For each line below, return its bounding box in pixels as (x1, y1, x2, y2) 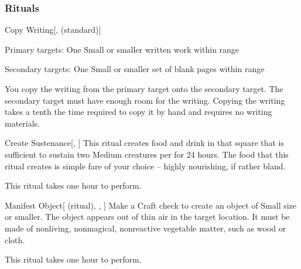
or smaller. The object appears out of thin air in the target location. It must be (5, 210, 290, 223)
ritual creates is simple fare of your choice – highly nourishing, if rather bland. (5, 159, 286, 172)
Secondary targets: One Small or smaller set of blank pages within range (5, 63, 265, 75)
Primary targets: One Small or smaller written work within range (5, 43, 240, 55)
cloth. (5, 233, 25, 246)
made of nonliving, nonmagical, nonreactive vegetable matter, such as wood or (5, 222, 286, 234)
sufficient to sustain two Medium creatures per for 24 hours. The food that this (5, 148, 289, 160)
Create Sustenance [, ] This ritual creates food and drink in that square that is (5, 137, 285, 149)
